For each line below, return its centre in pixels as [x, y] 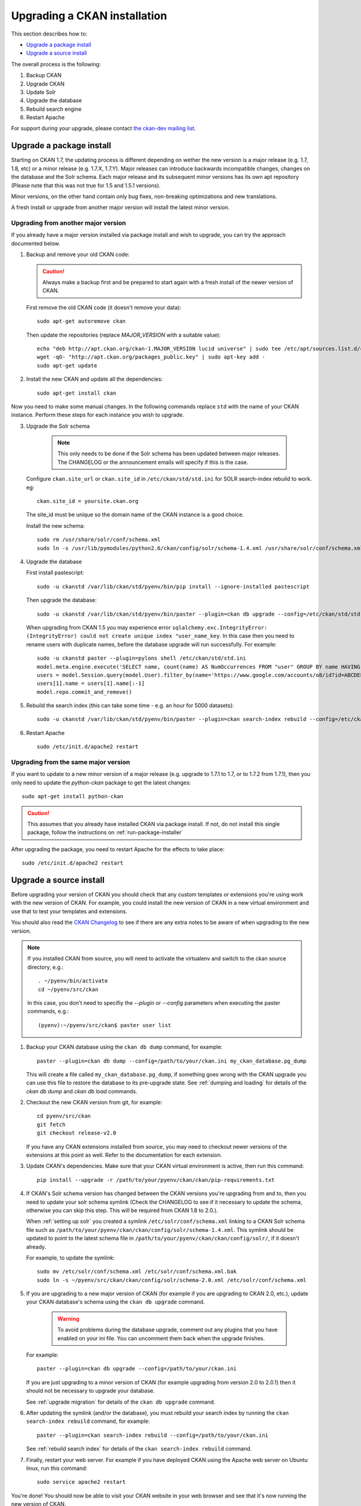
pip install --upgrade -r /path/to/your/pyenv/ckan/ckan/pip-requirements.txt [156, 1180]
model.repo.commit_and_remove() [85, 692]
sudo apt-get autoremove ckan [82, 321]
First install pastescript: [55, 573]
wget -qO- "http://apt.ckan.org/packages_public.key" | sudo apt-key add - [151, 357]
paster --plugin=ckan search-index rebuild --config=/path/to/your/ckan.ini [153, 1435]
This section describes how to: [49, 34]
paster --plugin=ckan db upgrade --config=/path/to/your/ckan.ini [137, 1369]
